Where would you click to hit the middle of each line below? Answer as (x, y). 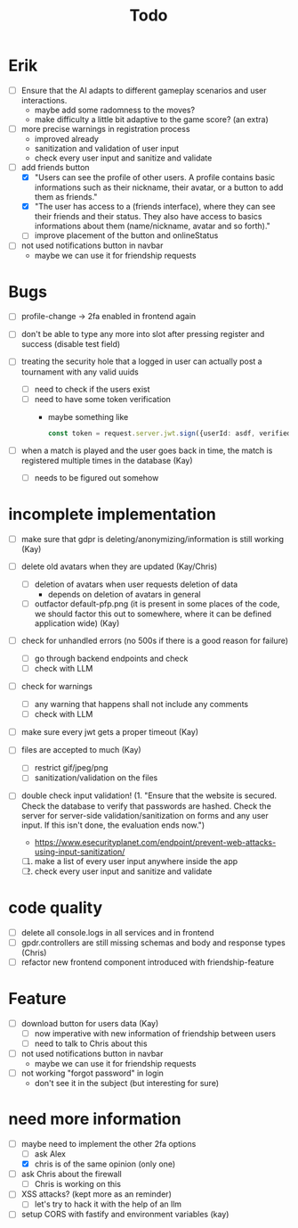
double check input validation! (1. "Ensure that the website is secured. (149, 795)
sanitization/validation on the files (96, 778)
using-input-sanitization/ (80, 852)
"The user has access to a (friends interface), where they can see (155, 207)
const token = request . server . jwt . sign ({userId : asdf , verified (169, 433)
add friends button (55, 168)
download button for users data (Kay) (90, 1023)
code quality (56, 907)
